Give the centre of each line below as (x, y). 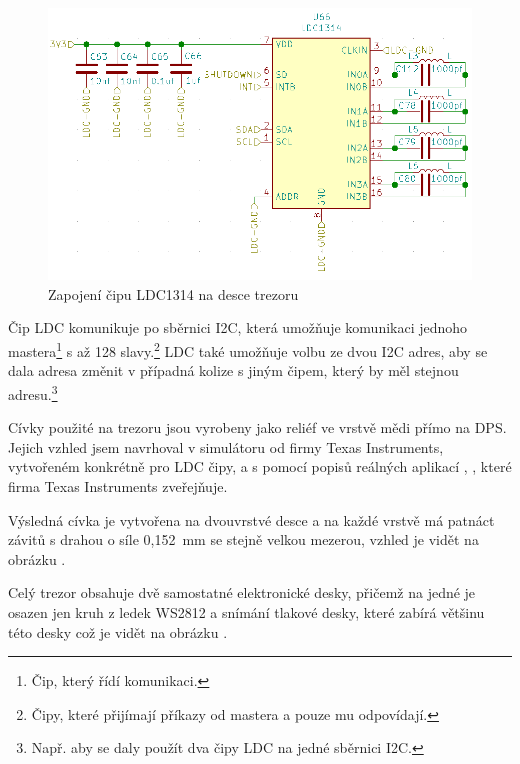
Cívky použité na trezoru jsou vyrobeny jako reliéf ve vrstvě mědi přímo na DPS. (257, 427)
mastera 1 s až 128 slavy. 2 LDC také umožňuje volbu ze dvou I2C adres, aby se (248, 349)
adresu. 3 (33, 392)
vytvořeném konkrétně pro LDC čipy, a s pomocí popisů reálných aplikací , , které (260, 466)
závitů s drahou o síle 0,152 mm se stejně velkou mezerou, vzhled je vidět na (243, 539)
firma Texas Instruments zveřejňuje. (118, 485)
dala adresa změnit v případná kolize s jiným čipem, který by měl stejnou (233, 370)
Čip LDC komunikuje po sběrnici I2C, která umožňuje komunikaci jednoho (238, 327)
